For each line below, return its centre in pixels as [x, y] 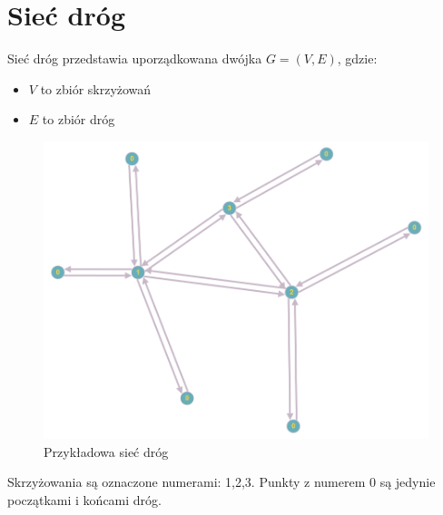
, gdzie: [357, 58]
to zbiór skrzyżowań [96, 88]
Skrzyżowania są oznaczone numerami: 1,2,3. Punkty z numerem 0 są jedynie [221, 482]
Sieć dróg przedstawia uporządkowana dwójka [135, 58]
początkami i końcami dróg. [84, 500]
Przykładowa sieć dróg [106, 451]
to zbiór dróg [79, 119]
